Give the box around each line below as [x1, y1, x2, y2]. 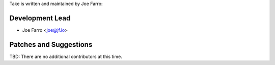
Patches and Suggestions [9, 40, 93, 49]
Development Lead [9, 14, 71, 22]
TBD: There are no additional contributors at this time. [9, 53, 122, 59]
